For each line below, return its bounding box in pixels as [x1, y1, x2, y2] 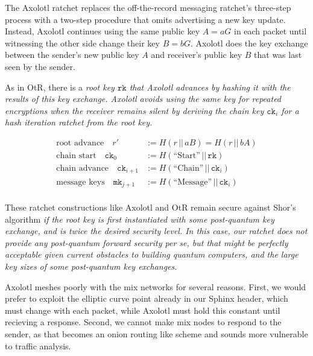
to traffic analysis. [5, 339, 71, 352]
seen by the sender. [5, 60, 75, 72]
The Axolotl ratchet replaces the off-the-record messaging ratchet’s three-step [5, 1, 291, 13]
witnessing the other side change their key [5, 36, 160, 49]
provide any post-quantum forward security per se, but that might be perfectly [5, 236, 288, 249]
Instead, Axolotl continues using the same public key [5, 25, 200, 37]
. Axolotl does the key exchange [190, 36, 308, 49]
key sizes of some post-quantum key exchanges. [5, 259, 177, 272]
